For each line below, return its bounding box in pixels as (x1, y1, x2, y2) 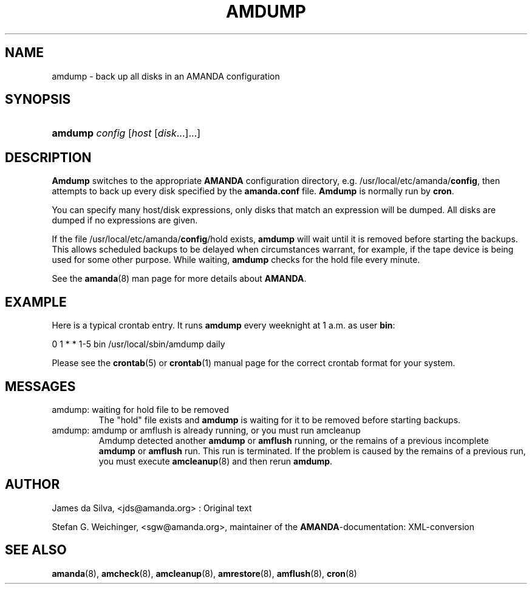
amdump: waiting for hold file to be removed (52, 404, 230, 415)
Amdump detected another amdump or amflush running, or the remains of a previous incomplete (98, 435, 489, 446)
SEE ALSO (5, 542, 67, 558)
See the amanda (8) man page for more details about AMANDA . (52, 273, 307, 284)
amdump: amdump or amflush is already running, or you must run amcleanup (52, 424, 361, 435)
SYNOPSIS (5, 92, 71, 107)
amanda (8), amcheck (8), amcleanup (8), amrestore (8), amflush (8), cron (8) (52, 568, 357, 579)
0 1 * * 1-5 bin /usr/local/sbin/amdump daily (52, 339, 225, 350)
